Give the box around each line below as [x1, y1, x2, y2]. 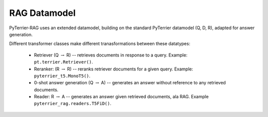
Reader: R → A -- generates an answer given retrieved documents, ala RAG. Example [34, 94, 209, 100]
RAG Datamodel [9, 7, 76, 18]
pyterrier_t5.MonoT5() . [34, 72, 91, 79]
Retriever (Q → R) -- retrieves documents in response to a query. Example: [34, 52, 188, 58]
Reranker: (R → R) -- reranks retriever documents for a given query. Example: [34, 66, 194, 72]
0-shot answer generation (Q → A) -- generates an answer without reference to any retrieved [34, 80, 226, 86]
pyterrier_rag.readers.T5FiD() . [34, 101, 112, 107]
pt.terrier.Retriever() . [34, 59, 93, 65]
